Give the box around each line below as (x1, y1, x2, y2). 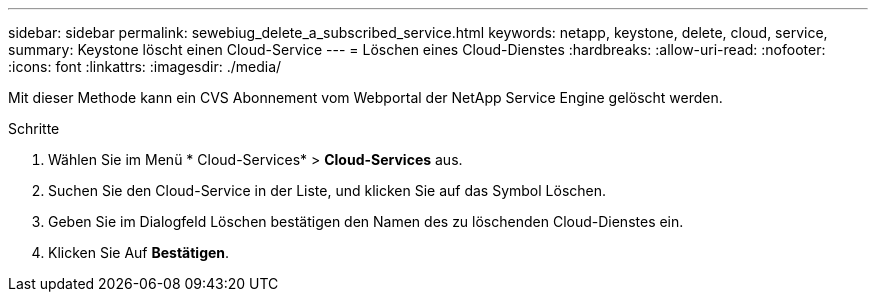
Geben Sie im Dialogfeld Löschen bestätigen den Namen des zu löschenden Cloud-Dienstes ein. (48, 213, 684, 230)
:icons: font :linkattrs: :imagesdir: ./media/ (8, 58, 282, 75)
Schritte (8, 120, 60, 137)
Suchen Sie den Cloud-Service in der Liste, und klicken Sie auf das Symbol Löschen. (48, 182, 607, 199)
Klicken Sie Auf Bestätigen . (48, 244, 230, 261)
